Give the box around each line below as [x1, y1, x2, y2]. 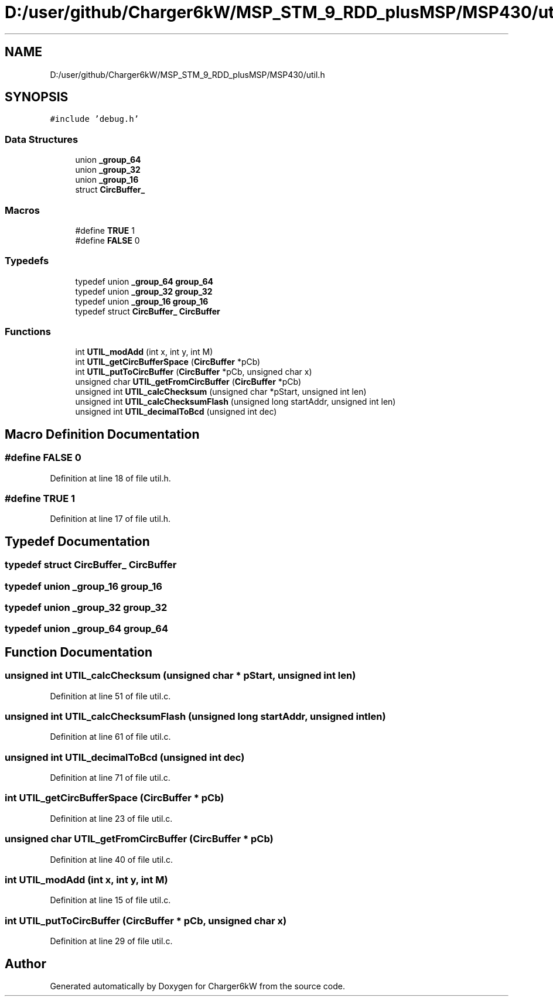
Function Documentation [5, 644, 152, 660]
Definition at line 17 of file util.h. [50, 514, 171, 524]
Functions [5, 326, 51, 338]
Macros [5, 204, 40, 216]
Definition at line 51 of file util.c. [50, 691, 171, 701]
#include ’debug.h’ [50, 114, 139, 124]
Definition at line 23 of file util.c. [50, 813, 173, 824]
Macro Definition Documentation [5, 426, 200, 442]
